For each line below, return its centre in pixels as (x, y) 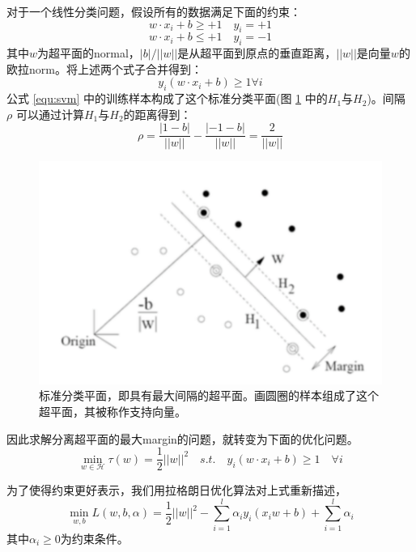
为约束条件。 (94, 538)
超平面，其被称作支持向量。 (112, 412)
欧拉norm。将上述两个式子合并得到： (104, 68)
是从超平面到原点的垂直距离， (257, 53)
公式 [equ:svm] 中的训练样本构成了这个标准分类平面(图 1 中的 (167, 98)
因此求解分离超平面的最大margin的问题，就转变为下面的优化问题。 (183, 438)
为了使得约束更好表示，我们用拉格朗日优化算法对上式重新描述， (176, 489)
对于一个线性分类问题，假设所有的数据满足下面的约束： (154, 11)
